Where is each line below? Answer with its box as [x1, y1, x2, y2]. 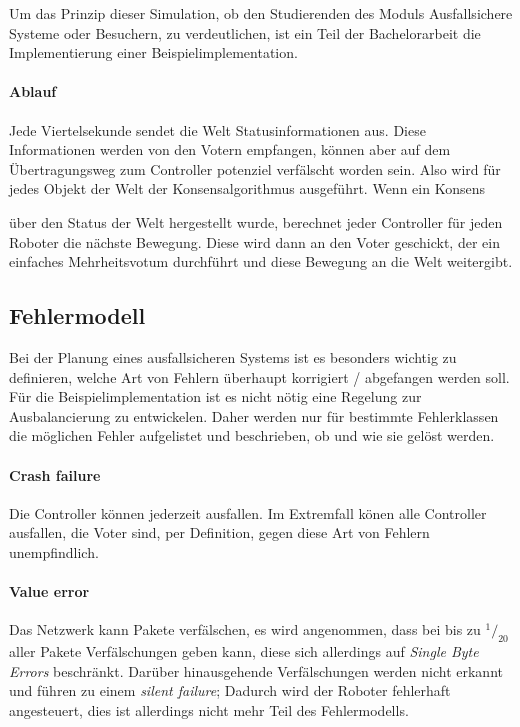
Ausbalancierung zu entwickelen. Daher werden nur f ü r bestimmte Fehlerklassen [9, 405, 499, 426]
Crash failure [9, 464, 101, 485]
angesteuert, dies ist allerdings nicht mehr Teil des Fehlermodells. [9, 699, 409, 720]
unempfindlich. [9, 541, 99, 562]
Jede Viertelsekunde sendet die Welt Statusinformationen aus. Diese [9, 119, 426, 140]
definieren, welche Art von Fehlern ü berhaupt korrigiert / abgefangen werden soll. [9, 366, 510, 387]
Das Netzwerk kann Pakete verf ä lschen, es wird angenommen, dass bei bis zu [9, 619, 481, 640]
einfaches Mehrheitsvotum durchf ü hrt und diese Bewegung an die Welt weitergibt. [9, 251, 513, 272]
